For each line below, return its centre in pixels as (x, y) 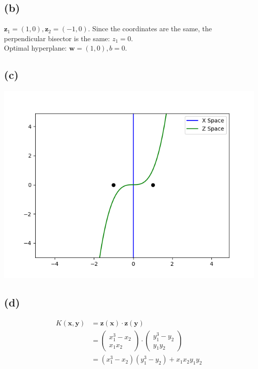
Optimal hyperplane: (35, 48)
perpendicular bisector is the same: (57, 38)
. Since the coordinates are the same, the (150, 29)
